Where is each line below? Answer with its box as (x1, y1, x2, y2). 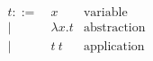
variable (83, 6, 128, 20)
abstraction (83, 22, 146, 35)
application (83, 40, 145, 54)
